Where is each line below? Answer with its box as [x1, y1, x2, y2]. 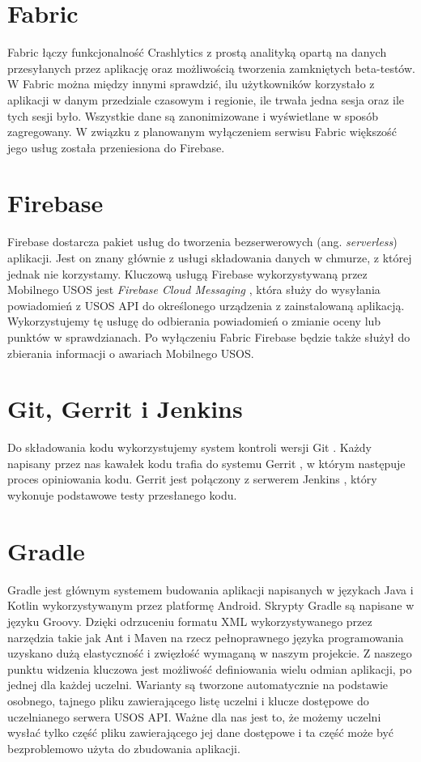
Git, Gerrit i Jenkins [7, 392, 243, 425]
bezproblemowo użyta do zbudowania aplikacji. [7, 739, 240, 756]
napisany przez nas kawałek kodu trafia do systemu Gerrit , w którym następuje [7, 454, 406, 471]
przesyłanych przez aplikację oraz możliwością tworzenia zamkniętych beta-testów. [7, 59, 415, 76]
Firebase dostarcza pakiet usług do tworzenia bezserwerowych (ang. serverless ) [7, 233, 398, 250]
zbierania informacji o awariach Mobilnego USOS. [7, 344, 254, 361]
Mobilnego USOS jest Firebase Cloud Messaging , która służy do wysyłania [7, 281, 381, 298]
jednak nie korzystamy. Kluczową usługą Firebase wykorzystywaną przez [7, 265, 368, 282]
